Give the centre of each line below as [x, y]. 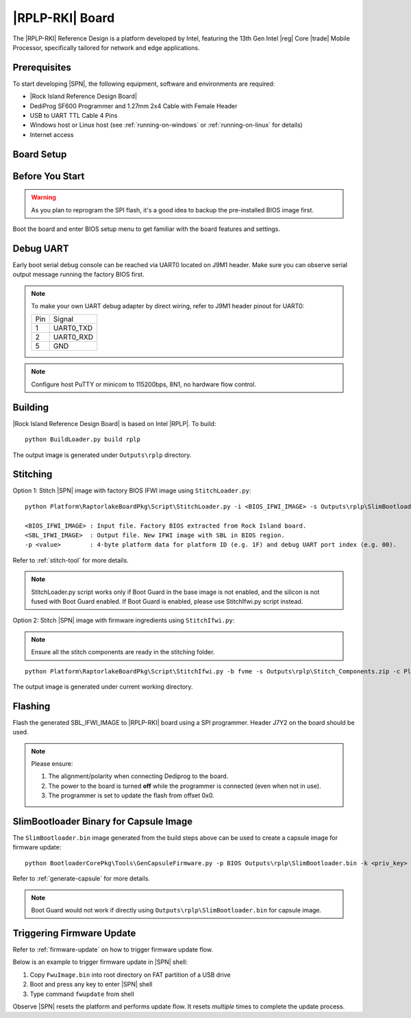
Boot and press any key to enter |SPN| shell [91, 984]
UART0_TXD [73, 328]
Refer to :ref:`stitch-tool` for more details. [71, 560]
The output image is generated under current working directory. [103, 686]
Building [31, 407]
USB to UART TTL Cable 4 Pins [74, 116]
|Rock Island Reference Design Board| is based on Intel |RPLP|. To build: [114, 423]
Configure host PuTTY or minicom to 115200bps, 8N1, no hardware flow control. [144, 384]
